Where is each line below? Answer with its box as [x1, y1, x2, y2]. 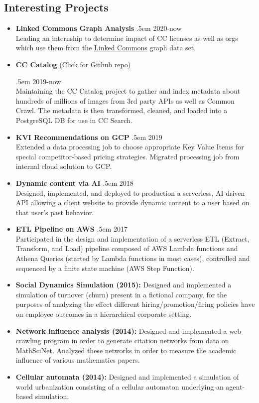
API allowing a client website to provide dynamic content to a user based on [15, 197, 250, 208]
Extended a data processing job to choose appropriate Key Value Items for [15, 141, 244, 152]
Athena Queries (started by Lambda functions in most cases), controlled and [15, 253, 250, 264]
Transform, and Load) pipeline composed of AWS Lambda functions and [15, 243, 238, 254]
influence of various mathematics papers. [15, 355, 140, 365]
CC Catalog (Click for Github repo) [15, 59, 131, 69]
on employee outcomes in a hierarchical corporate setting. [15, 309, 192, 319]
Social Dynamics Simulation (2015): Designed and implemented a [15, 279, 232, 290]
